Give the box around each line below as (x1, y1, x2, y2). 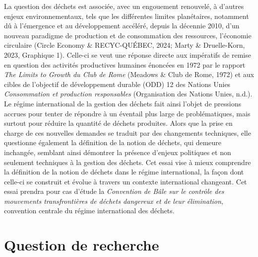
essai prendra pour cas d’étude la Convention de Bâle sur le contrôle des (4, 186, 224, 196)
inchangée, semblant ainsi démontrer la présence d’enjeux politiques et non (4, 147, 231, 157)
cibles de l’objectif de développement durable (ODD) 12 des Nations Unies (4, 79, 231, 89)
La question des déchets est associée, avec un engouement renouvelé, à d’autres (4, 1, 244, 11)
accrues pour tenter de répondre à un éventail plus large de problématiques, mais (4, 108, 251, 118)
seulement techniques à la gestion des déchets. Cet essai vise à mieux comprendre (4, 157, 251, 167)
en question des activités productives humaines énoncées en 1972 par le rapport (4, 59, 246, 70)
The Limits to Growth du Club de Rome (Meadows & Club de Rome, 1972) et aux (4, 69, 254, 80)
